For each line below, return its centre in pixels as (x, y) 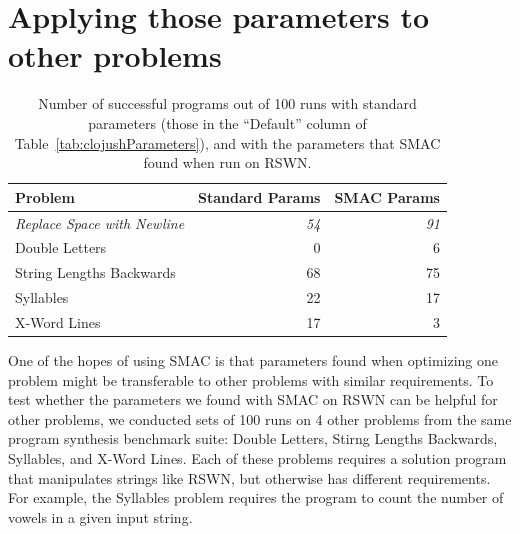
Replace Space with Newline (100, 222)
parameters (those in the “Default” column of (227, 122)
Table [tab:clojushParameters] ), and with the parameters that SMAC (227, 142)
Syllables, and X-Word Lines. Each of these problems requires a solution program (257, 457)
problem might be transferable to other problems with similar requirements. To (251, 379)
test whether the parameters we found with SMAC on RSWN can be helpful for (253, 399)
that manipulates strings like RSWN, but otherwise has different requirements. (249, 477)
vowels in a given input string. (100, 516)
